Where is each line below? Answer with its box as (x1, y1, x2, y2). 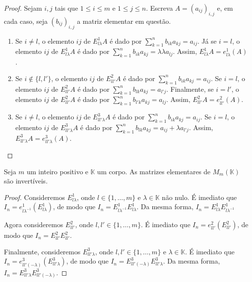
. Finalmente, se (166, 83, 214, 94)
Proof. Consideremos (4, 192, 65, 202)
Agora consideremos (4, 219, 63, 230)
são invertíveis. (4, 176, 48, 186)
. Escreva (146, 3, 173, 13)
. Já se (197, 35, 217, 46)
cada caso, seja (4, 16, 48, 26)
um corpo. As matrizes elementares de (97, 166, 211, 176)
